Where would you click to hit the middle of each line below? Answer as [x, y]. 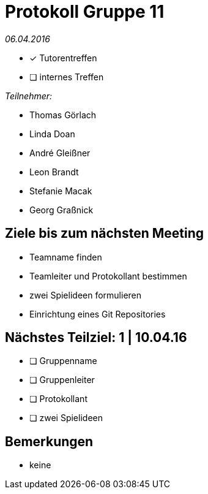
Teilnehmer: [29, 96]
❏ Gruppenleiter [62, 380]
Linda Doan [52, 134]
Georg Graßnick [61, 210]
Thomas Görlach [63, 115]
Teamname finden [66, 257]
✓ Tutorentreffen [63, 58]
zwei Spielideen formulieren [86, 295]
